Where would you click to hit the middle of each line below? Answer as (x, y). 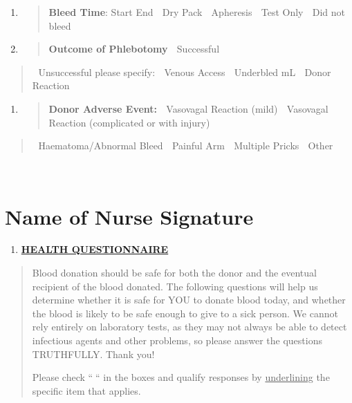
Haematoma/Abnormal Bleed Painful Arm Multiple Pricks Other (186, 146)
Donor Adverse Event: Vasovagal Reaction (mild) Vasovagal (188, 108)
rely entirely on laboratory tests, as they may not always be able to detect (189, 327)
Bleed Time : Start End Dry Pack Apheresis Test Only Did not (197, 12)
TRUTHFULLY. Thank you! (93, 354)
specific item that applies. (86, 390)
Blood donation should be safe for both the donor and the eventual (174, 273)
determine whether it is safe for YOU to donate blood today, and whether (189, 300)
